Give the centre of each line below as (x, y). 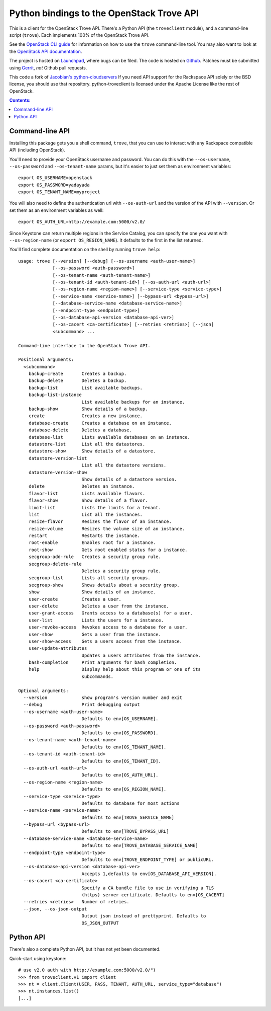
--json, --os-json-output (55, 909)
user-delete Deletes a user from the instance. (99, 606)
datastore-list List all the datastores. (87, 444)
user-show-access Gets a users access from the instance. (105, 641)
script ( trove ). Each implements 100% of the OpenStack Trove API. (80, 35)
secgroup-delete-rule (55, 564)
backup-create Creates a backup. (78, 374)
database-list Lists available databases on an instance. (109, 437)
